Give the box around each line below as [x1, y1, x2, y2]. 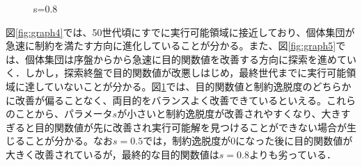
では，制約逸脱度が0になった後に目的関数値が [143, 133, 353, 148]
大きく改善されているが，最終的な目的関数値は [6, 147, 219, 161]
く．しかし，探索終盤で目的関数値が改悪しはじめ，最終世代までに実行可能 [6, 65, 347, 80]
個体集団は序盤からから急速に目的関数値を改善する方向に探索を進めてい [24, 51, 356, 66]
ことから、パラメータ [15, 106, 113, 121]
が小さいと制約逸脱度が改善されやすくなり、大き [117, 106, 341, 121]
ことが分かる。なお [24, 133, 113, 148]
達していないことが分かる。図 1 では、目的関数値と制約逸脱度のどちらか [24, 78, 352, 93]
